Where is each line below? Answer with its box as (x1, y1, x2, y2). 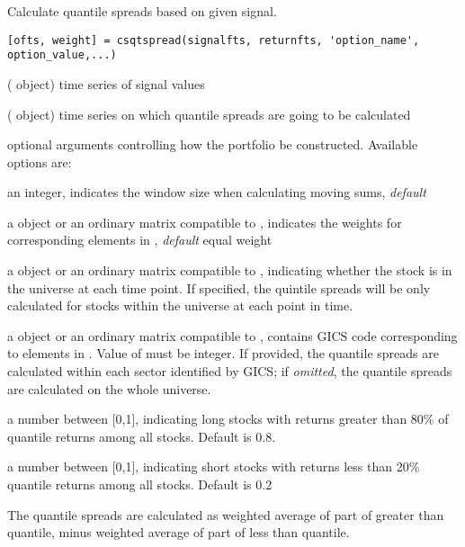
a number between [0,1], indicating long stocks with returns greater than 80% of (7, 409, 449, 428)
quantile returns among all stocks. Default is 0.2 (7, 475, 273, 493)
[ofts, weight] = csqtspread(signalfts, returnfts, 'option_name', (7, 33, 420, 47)
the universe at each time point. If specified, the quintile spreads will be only (7, 278, 431, 297)
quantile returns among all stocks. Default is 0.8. (7, 426, 276, 445)
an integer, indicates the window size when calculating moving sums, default (7, 183, 426, 202)
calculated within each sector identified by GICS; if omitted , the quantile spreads (7, 362, 452, 381)
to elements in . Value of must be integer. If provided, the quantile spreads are (7, 344, 439, 363)
